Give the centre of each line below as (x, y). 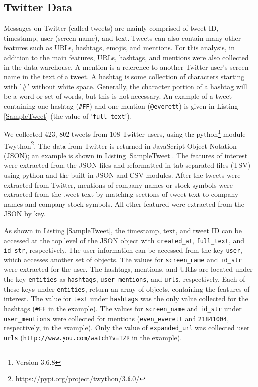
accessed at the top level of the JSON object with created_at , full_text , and (124, 240)
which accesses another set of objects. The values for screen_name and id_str (123, 259)
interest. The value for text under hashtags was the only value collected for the (126, 298)
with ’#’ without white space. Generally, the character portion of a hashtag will (126, 86)
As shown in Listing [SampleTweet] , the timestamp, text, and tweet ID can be (123, 230)
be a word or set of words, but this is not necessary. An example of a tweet (118, 96)
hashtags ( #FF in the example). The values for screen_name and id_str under (123, 308)
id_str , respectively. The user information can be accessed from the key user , (123, 250)
